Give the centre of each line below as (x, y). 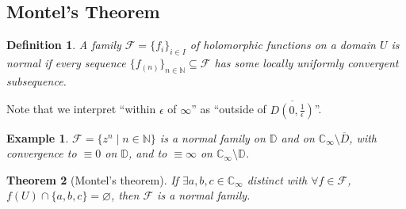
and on (298, 137)
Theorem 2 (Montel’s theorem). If (92, 179)
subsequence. (36, 80)
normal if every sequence (66, 63)
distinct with (277, 179)
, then (125, 195)
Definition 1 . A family (64, 45)
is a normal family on (213, 137)
